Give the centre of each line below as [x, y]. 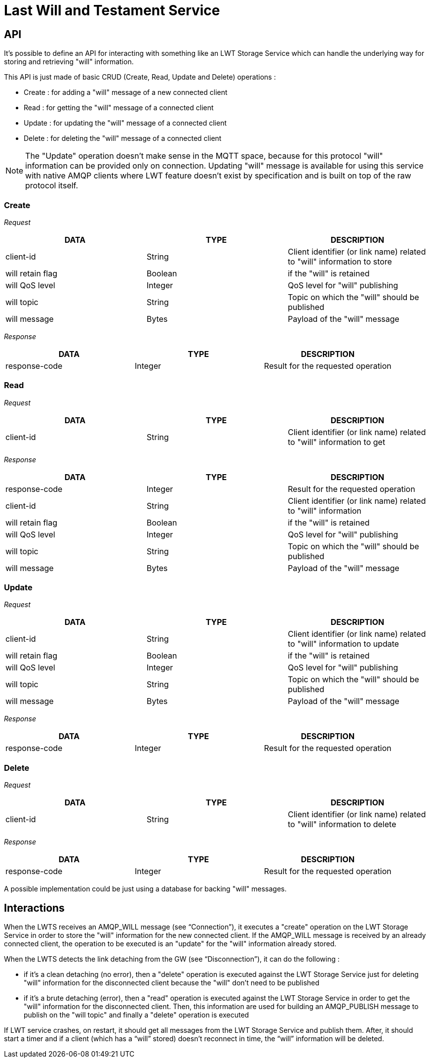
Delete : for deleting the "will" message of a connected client [123, 138]
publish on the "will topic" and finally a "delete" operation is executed [137, 1015]
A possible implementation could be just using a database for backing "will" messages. [145, 889]
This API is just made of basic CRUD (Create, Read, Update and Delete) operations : [140, 77]
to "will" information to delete [342, 824]
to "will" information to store [340, 261]
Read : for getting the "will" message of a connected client [119, 108]
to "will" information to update [343, 644]
